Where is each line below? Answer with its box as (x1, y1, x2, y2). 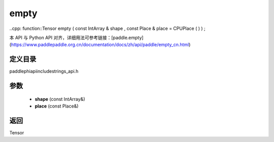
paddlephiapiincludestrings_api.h (9, 68, 79, 75)
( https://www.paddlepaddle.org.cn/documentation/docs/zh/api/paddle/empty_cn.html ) (9, 42, 191, 48)
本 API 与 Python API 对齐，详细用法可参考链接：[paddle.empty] (9, 34, 144, 41)
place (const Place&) (35, 103, 79, 109)
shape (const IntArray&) (35, 96, 85, 102)
